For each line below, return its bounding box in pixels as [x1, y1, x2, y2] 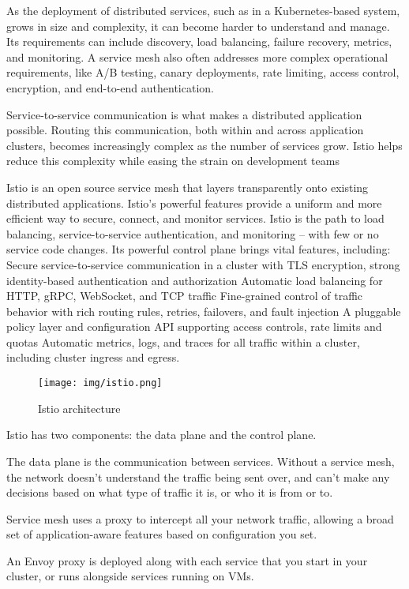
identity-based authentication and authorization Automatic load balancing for [6, 272, 383, 288]
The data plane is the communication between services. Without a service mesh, [6, 452, 395, 469]
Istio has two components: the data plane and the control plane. [6, 426, 317, 443]
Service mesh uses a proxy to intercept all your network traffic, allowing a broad [6, 510, 394, 527]
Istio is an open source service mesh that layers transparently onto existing [6, 178, 369, 195]
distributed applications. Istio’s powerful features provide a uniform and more [6, 194, 382, 211]
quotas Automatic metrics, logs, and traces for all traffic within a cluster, [6, 333, 360, 350]
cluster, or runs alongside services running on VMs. [6, 568, 254, 584]
